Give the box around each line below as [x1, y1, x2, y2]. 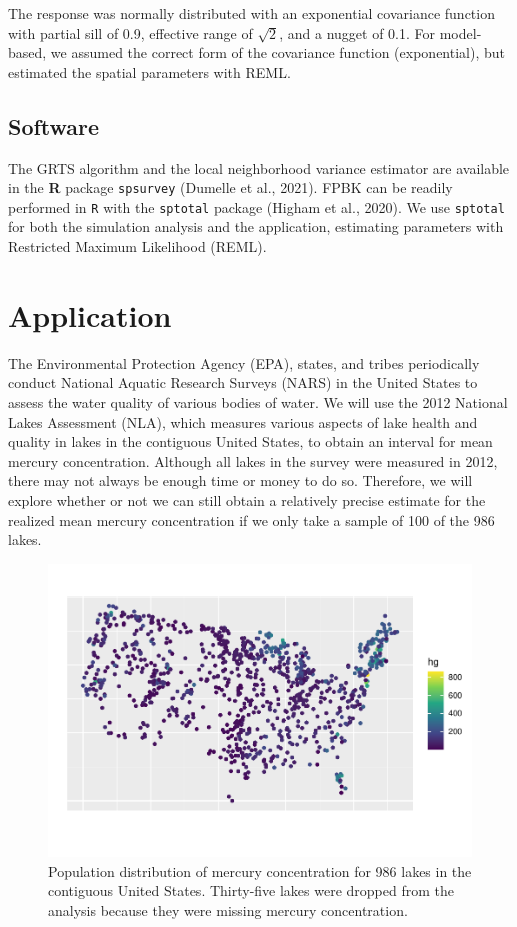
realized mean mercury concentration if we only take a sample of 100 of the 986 [8, 509, 495, 530]
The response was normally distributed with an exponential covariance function [8, 3, 495, 23]
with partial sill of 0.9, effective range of [8, 22, 253, 43]
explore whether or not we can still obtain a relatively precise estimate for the [8, 489, 486, 510]
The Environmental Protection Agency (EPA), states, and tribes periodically [8, 352, 480, 373]
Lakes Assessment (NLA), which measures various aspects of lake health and [8, 411, 478, 432]
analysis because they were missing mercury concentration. [48, 900, 408, 921]
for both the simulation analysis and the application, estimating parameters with [8, 216, 504, 237]
